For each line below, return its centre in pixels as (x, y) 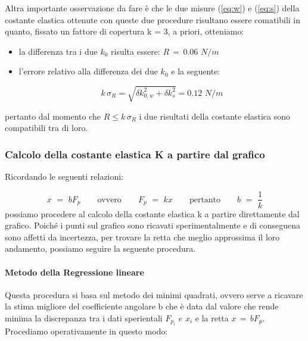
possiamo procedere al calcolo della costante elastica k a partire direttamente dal (152, 213)
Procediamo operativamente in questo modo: (86, 331)
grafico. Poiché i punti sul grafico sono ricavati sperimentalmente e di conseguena (153, 225)
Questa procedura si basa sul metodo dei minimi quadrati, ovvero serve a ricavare (154, 294)
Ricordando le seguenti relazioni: (64, 176)
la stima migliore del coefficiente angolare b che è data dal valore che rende (142, 306)
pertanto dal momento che (53, 116)
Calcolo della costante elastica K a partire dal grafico (135, 154)
